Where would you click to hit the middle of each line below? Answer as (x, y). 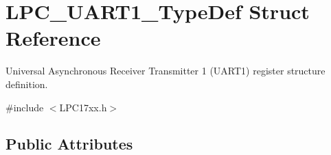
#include (25, 107)
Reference (53, 38)
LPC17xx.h (83, 107)
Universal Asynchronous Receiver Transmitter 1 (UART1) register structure (165, 71)
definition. (27, 84)
